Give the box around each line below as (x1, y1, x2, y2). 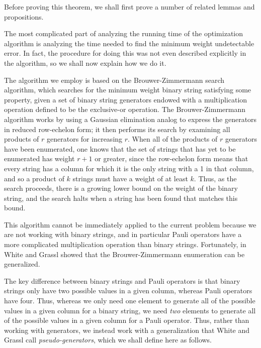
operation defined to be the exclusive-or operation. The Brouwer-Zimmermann (4, 104, 246, 114)
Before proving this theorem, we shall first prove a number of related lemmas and (4, 2, 255, 12)
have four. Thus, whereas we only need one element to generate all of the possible (4, 295, 255, 306)
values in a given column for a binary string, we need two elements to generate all (4, 305, 256, 315)
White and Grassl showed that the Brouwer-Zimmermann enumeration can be (4, 249, 245, 259)
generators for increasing (47, 134, 123, 144)
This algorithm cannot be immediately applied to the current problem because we (4, 219, 256, 229)
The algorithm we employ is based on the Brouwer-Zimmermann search (4, 74, 225, 85)
